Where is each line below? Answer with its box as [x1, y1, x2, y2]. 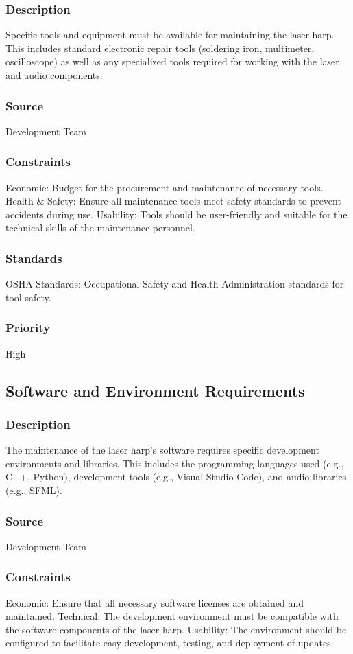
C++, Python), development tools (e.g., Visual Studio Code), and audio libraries [5, 469, 347, 484]
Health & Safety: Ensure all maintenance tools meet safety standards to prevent [5, 194, 341, 208]
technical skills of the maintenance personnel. [5, 220, 195, 235]
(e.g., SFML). [5, 483, 62, 497]
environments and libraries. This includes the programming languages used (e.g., [5, 456, 344, 470]
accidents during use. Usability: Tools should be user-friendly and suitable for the [5, 207, 348, 221]
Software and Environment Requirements [5, 379, 305, 401]
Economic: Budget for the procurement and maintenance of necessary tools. [5, 180, 324, 194]
